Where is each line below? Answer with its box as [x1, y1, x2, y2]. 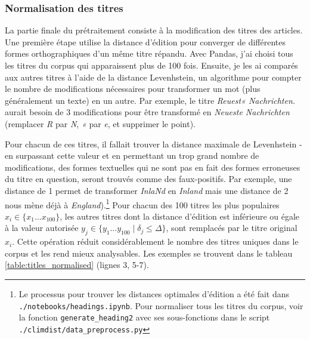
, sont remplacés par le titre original [166, 221, 297, 234]
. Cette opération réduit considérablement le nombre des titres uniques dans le [12, 235, 299, 248]
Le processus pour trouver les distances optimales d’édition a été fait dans [18, 287, 290, 300]
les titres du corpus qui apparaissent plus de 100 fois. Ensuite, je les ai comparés [5, 59, 298, 71]
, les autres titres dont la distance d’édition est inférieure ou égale [60, 209, 300, 222]
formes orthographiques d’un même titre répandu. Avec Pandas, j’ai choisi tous [5, 47, 293, 60]
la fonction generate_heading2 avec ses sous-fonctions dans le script [18, 311, 270, 323]
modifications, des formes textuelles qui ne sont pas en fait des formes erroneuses [5, 161, 300, 173]
